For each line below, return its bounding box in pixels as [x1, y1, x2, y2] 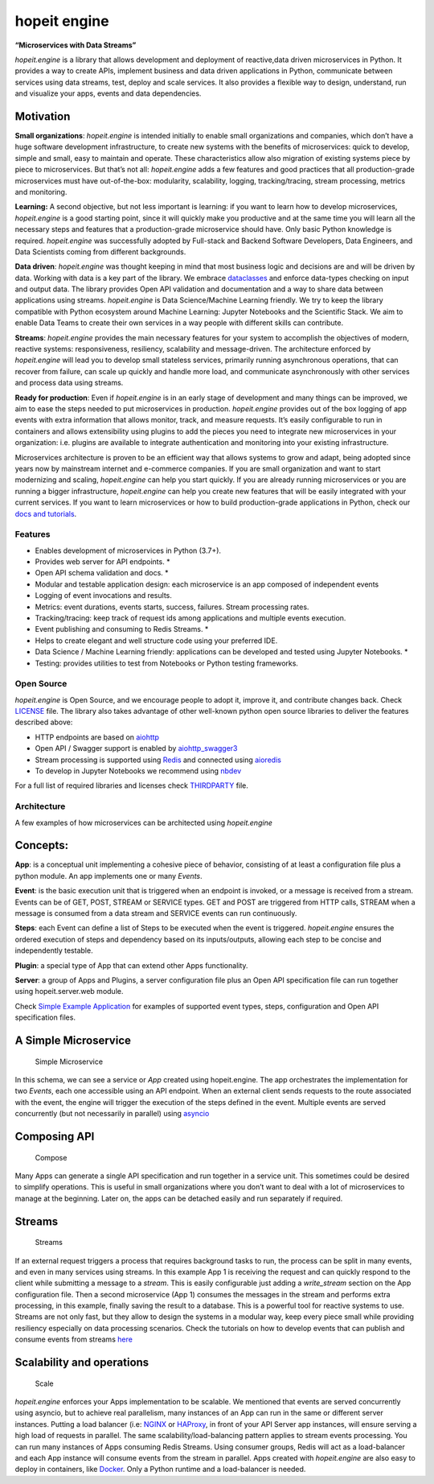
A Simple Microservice [14, 1033, 132, 1047]
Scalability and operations [14, 1356, 149, 1370]
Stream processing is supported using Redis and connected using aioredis [35, 755, 281, 765]
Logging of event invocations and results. [35, 591, 172, 600]
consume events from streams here [14, 1334, 133, 1344]
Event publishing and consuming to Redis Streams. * [35, 625, 209, 634]
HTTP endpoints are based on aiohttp [35, 732, 160, 742]
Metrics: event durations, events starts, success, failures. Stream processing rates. [35, 602, 309, 612]
